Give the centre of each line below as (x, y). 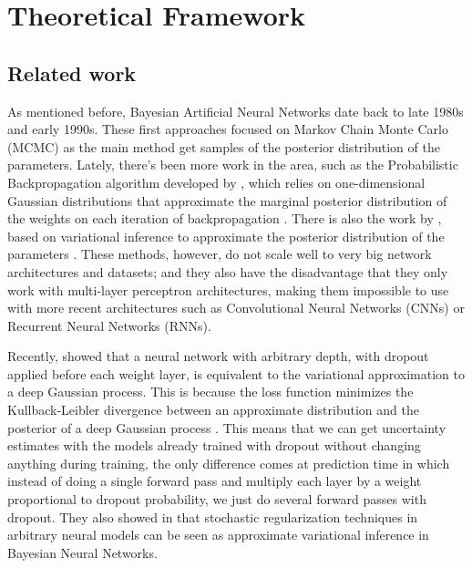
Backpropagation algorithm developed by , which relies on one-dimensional (216, 182)
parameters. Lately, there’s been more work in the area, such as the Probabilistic (233, 165)
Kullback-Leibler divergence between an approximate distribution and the (213, 410)
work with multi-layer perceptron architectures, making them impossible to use (228, 289)
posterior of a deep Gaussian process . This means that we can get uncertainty (227, 427)
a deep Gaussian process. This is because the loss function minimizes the (210, 392)
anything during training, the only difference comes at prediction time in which (229, 463)
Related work (72, 72)
